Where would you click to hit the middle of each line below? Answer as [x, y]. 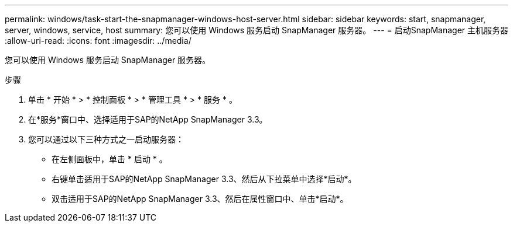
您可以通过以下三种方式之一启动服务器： [106, 139]
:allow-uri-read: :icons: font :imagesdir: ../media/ [98, 41]
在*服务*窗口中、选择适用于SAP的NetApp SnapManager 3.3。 [148, 119]
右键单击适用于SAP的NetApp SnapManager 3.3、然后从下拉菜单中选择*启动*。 [204, 179]
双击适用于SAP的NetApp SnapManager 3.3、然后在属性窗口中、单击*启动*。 [200, 199]
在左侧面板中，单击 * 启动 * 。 [110, 159]
